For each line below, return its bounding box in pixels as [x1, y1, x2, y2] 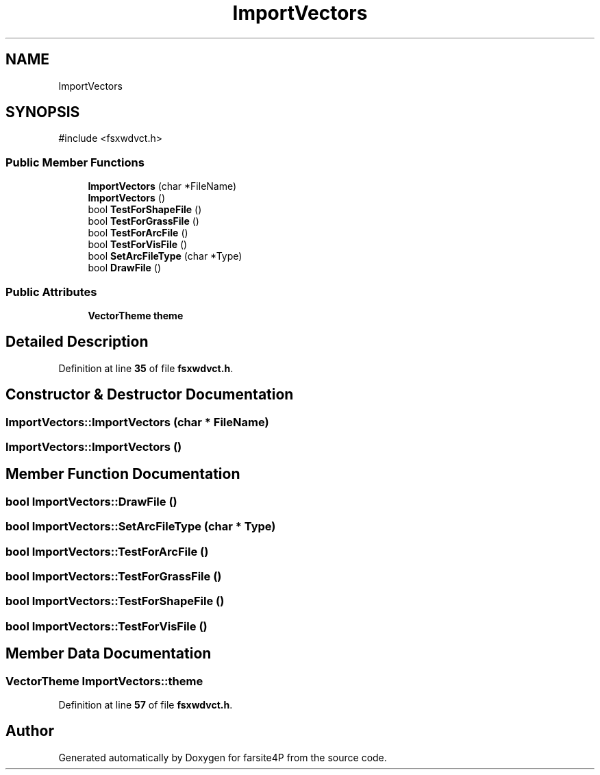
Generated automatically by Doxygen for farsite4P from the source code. [58, 751, 387, 763]
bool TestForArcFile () [88, 227, 188, 239]
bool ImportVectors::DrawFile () [5, 494, 177, 508]
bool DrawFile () [88, 262, 162, 274]
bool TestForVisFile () [88, 238, 188, 251]
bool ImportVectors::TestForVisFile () [5, 619, 208, 633]
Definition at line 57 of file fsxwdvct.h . [58, 698, 233, 711]
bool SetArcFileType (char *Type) [88, 250, 242, 262]
